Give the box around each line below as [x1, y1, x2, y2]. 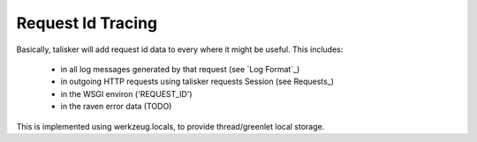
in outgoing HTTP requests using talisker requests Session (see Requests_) [60, 76, 335, 87]
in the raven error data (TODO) [60, 101, 172, 112]
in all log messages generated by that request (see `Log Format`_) [60, 64, 300, 74]
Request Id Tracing [16, 13, 158, 33]
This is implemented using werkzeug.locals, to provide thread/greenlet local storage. [16, 121, 325, 131]
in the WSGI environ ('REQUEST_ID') [60, 88, 193, 99]
